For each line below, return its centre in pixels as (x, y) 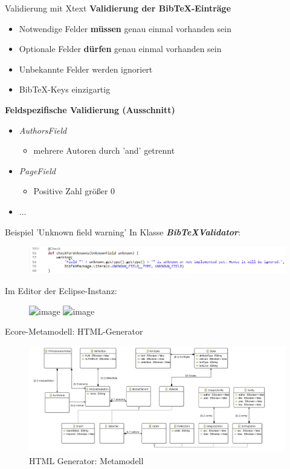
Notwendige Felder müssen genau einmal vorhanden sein (125, 28)
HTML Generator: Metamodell (86, 461)
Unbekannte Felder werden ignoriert (86, 69)
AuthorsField (43, 130)
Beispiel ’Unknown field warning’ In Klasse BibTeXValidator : (123, 231)
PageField (37, 170)
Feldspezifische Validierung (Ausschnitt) (90, 109)
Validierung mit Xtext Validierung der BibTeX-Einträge (118, 8)
